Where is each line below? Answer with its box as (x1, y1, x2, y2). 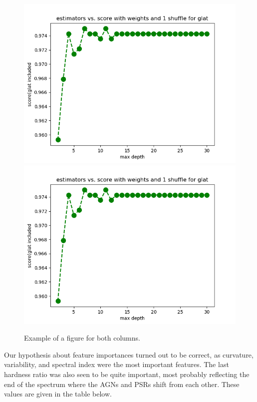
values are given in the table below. (4, 389, 112, 399)
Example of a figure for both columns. (24, 333, 140, 343)
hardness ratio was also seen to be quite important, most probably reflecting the (4, 369, 250, 379)
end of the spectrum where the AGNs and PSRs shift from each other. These (4, 379, 240, 389)
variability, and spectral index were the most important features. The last (4, 359, 229, 370)
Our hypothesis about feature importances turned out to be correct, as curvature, (4, 349, 254, 360)
